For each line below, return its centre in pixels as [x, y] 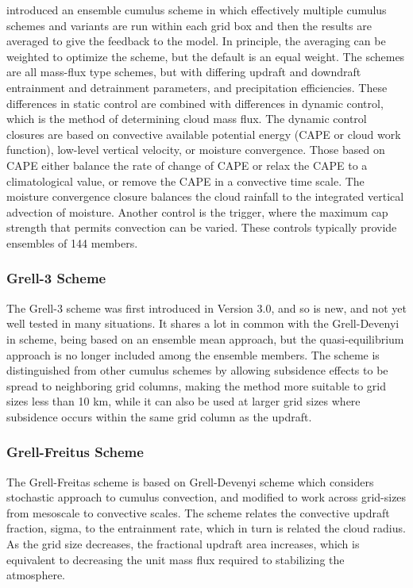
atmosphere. [36, 575]
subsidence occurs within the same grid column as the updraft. [159, 416]
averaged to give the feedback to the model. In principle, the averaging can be [196, 41]
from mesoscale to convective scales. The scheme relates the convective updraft [198, 512]
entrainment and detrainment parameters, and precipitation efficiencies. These [197, 87]
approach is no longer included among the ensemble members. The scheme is [193, 354]
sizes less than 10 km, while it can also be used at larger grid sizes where [183, 401]
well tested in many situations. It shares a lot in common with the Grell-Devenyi [203, 323]
